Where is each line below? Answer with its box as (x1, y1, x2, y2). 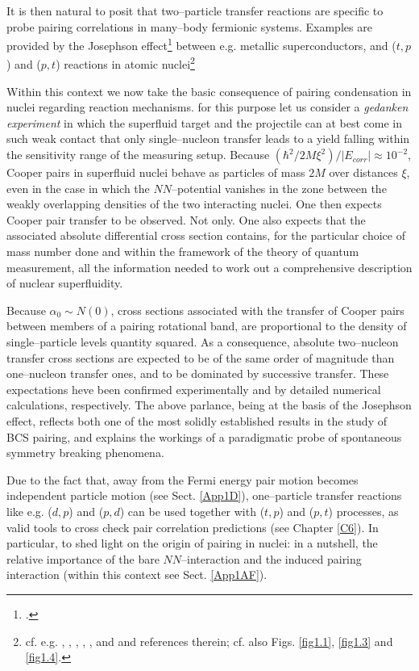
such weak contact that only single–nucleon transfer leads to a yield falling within (6, 130, 410, 147)
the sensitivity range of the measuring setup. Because (6, 146, 270, 163)
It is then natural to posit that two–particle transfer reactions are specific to (6, 2, 384, 19)
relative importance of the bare (6, 550, 160, 567)
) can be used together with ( (119, 502, 265, 519)
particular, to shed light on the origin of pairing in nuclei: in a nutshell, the (6, 535, 378, 551)
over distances (329, 164, 398, 181)
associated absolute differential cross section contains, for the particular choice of (6, 227, 405, 244)
